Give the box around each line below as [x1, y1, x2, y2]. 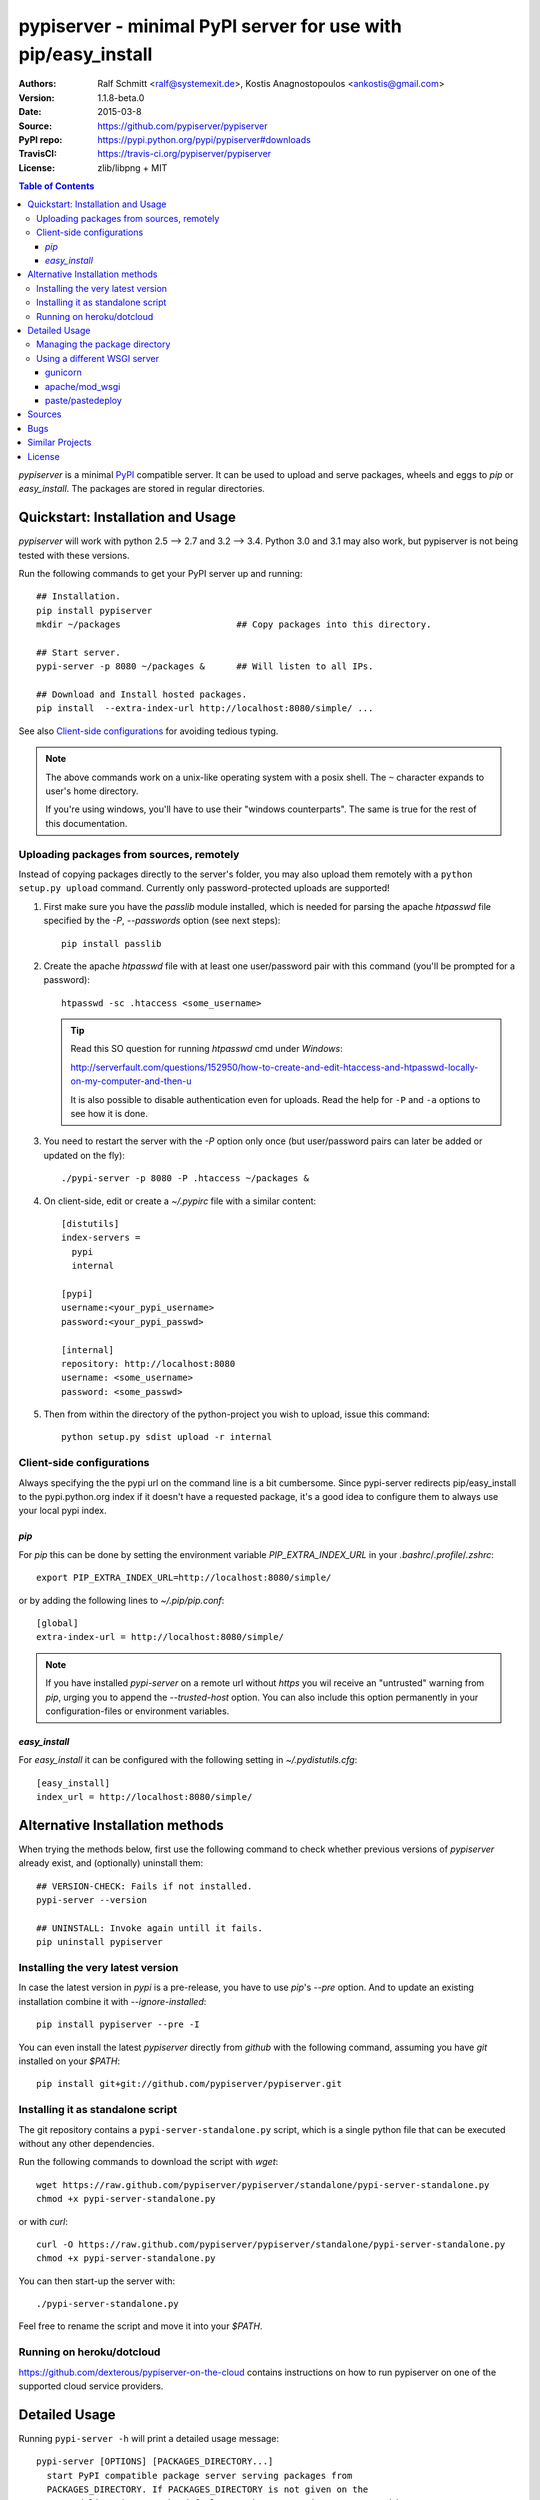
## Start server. [36, 646, 121, 658]
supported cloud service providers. [18, 2380, 164, 2392]
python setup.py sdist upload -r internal [61, 1431, 273, 1443]
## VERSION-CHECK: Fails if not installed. [36, 1880, 253, 1892]
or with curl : [18, 2215, 69, 2227]
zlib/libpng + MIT [97, 161, 168, 174]
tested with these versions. [18, 549, 130, 561]
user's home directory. [45, 785, 139, 797]
